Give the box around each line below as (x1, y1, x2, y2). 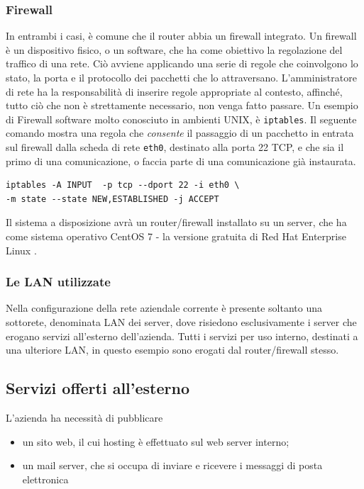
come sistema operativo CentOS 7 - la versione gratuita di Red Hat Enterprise (6, 229, 346, 244)
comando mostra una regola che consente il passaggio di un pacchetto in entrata (6, 125, 354, 140)
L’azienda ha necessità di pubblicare (6, 410, 163, 425)
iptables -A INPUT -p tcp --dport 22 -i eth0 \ (6, 180, 240, 191)
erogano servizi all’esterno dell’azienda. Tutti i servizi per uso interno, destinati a (6, 328, 358, 343)
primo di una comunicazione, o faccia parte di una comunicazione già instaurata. (6, 153, 356, 168)
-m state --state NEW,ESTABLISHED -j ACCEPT (6, 193, 219, 204)
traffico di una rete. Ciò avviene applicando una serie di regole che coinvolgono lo (6, 56, 358, 71)
